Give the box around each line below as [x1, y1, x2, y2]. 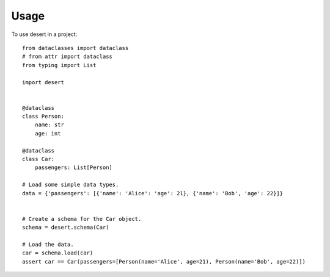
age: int [34, 130, 61, 137]
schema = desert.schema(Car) [22, 224, 109, 231]
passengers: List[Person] [34, 164, 113, 171]
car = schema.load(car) [22, 250, 94, 256]
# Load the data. [22, 241, 74, 248]
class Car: [22, 156, 55, 163]
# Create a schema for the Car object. [22, 215, 142, 222]
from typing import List [22, 62, 97, 68]
